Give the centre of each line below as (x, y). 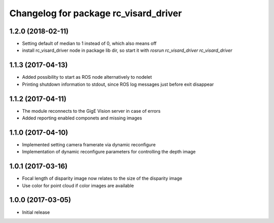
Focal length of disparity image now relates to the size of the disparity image (102, 178)
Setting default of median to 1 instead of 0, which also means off (89, 44)
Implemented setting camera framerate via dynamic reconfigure (89, 144)
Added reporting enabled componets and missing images (82, 118)
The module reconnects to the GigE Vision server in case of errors (91, 111)
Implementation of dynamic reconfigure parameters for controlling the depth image (109, 152)
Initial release (36, 212)
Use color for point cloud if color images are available (78, 185)
